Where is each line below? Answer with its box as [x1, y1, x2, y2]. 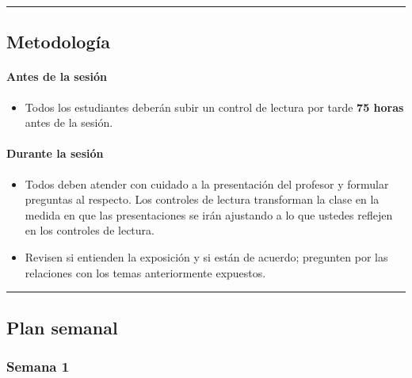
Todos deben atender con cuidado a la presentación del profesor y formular [25, 175, 389, 192]
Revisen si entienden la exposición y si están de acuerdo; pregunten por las [25, 248, 388, 265]
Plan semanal [6, 315, 118, 339]
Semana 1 [6, 356, 70, 376]
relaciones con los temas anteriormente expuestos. [25, 264, 266, 281]
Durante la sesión [6, 145, 104, 162]
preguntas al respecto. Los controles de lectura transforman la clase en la [25, 191, 380, 208]
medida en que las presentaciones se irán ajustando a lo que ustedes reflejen [25, 206, 393, 223]
